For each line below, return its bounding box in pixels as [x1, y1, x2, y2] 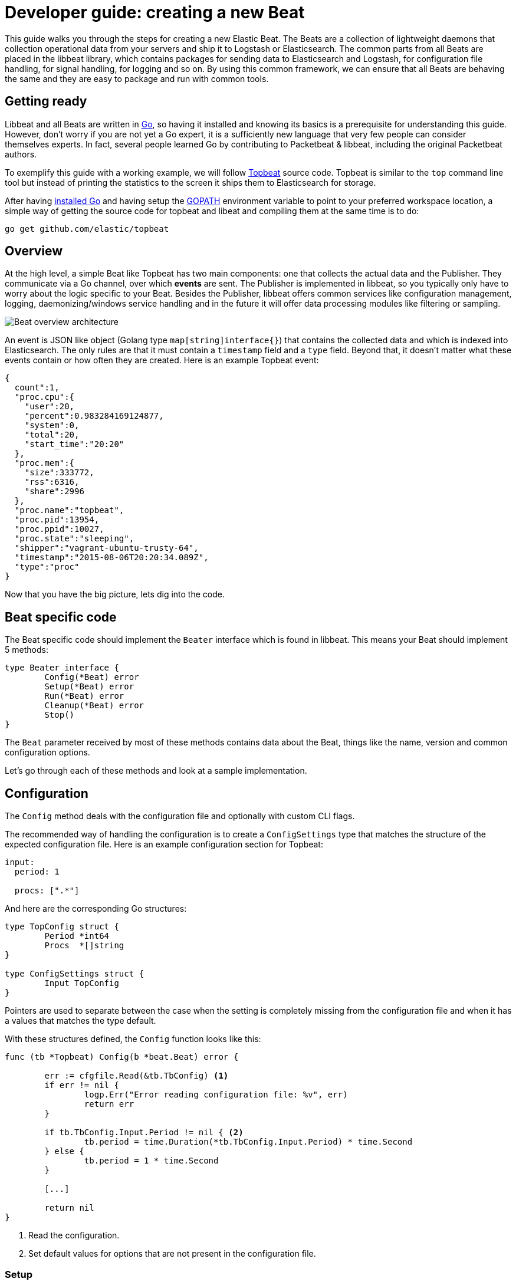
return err [84, 1099, 134, 1109]
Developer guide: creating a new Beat [5, 2, 305, 22]
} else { [44, 1146, 84, 1156]
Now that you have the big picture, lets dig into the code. [5, 589, 225, 600]
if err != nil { [44, 1080, 119, 1090]
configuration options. [5, 747, 90, 758]
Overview [5, 244, 63, 259]
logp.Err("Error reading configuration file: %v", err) [84, 1090, 348, 1100]
